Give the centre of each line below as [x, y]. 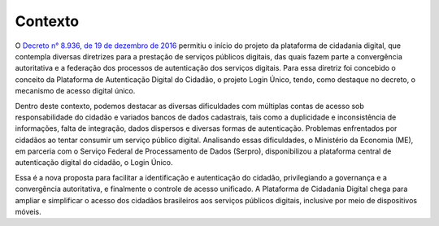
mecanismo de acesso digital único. [75, 91]
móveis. [28, 212]
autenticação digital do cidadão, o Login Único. [94, 163]
